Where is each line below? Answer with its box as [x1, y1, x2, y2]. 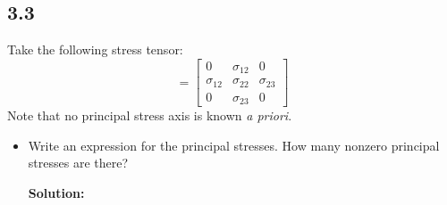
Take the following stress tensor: [7, 40, 183, 59]
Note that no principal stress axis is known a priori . [7, 106, 292, 125]
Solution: [28, 184, 85, 202]
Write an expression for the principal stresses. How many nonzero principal [28, 135, 440, 154]
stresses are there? [28, 153, 129, 172]
